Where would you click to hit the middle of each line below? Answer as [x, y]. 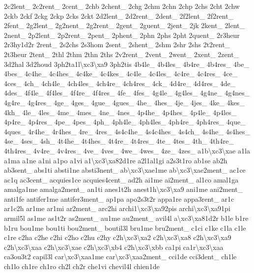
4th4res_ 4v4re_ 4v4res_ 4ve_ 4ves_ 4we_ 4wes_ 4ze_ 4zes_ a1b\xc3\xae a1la [127, 150]
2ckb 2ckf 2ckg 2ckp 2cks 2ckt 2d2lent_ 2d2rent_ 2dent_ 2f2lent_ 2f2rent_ [119, 15]
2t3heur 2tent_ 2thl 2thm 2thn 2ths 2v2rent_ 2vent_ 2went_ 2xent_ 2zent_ [122, 54]
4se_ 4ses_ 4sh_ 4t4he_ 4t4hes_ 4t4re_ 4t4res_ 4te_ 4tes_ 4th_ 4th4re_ [119, 141]
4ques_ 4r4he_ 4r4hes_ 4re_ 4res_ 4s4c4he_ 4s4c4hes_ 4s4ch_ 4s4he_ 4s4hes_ [127, 131]
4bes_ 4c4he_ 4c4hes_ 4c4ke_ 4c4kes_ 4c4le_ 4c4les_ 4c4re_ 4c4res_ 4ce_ [121, 74]
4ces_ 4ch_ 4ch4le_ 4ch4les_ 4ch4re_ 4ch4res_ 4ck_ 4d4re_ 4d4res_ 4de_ [120, 83]
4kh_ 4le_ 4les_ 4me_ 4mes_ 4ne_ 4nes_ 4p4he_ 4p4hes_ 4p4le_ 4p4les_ [120, 112]
